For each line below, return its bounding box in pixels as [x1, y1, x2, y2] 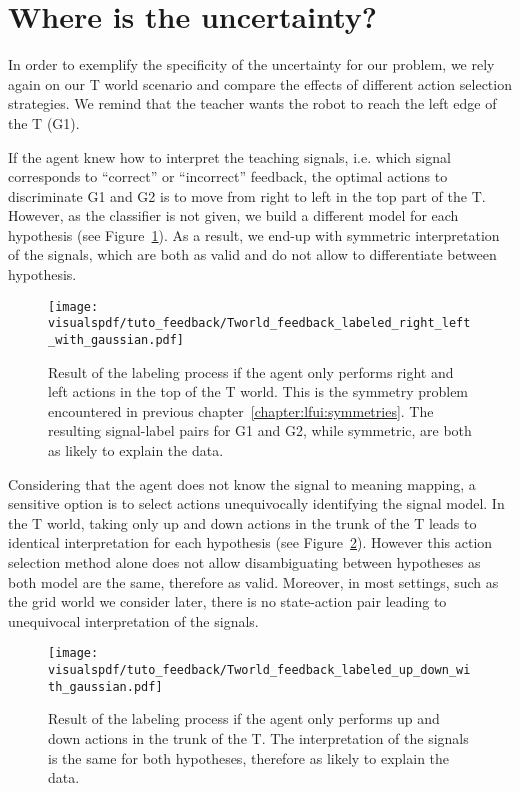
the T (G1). [8, 112, 80, 133]
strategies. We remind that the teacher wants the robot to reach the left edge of [8, 93, 497, 114]
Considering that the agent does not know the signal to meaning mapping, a [8, 473, 476, 494]
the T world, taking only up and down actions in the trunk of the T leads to [8, 512, 477, 533]
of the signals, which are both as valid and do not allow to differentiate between [8, 244, 497, 265]
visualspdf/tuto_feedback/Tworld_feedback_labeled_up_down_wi [48, 663, 471, 677]
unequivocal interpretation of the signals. [8, 610, 259, 631]
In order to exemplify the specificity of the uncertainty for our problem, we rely [8, 54, 495, 75]
